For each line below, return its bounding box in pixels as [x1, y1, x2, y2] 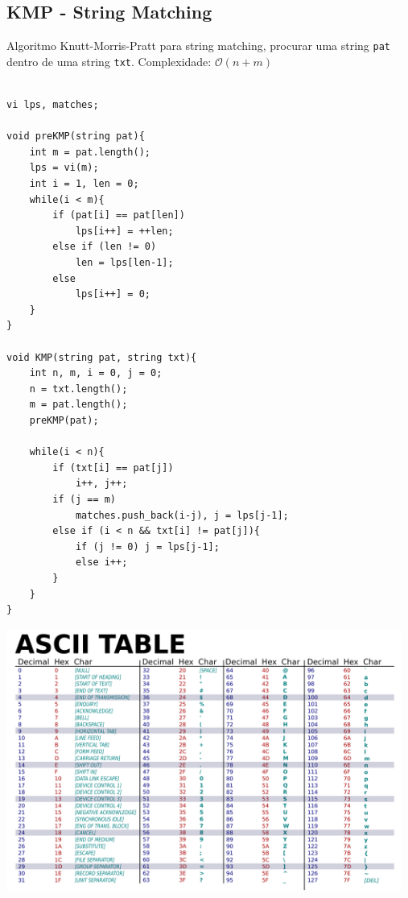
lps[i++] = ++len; [75, 225, 174, 237]
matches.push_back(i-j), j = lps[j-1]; [75, 509, 289, 521]
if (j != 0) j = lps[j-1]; [75, 540, 220, 552]
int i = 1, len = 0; [29, 178, 139, 190]
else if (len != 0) [52, 241, 157, 253]
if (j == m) [52, 493, 117, 505]
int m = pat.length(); [29, 146, 150, 158]
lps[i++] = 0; [75, 288, 150, 300]
